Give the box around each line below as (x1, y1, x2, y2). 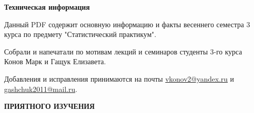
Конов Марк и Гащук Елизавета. (4, 56, 106, 67)
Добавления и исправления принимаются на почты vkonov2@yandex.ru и (4, 73, 234, 84)
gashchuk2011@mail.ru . (4, 83, 78, 94)
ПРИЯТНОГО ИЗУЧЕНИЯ (4, 101, 95, 111)
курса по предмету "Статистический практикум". (4, 29, 156, 40)
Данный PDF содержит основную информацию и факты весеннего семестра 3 (4, 18, 250, 29)
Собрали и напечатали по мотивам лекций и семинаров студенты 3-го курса (4, 46, 242, 56)
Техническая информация (4, 2, 90, 12)
